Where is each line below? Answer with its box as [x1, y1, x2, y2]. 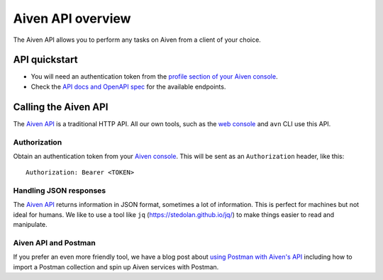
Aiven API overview [13, 11, 131, 26]
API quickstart [13, 54, 78, 66]
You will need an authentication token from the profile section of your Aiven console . [30, 72, 278, 81]
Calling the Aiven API [13, 101, 109, 113]
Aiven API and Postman [13, 237, 96, 247]
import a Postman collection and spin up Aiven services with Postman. [13, 262, 219, 271]
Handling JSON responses [13, 186, 106, 196]
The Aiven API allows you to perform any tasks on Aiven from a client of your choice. [13, 35, 262, 44]
